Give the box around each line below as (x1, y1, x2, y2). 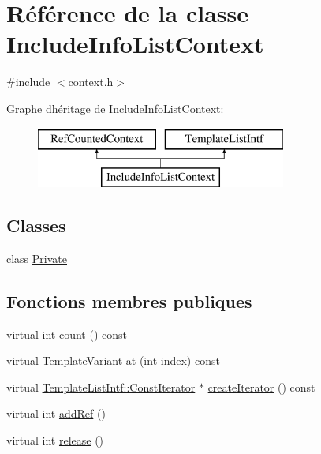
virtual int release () (6, 432, 104, 448)
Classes (6, 213, 66, 238)
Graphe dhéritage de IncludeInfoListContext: (6, 99, 224, 116)
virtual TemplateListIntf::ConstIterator (6, 378, 196, 395)
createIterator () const (207, 378, 315, 395)
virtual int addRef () (6, 405, 106, 422)
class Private (6, 250, 67, 266)
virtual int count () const (6, 325, 127, 342)
